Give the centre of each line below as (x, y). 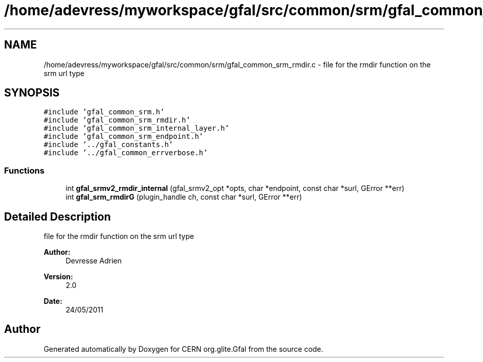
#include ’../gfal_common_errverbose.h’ (126, 153)
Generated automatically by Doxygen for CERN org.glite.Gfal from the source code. (183, 349)
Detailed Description (58, 216)
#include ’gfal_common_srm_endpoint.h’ (124, 137)
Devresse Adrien (94, 261)
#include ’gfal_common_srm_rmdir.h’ (117, 120)
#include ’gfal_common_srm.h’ (104, 112)
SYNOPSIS (32, 93)
